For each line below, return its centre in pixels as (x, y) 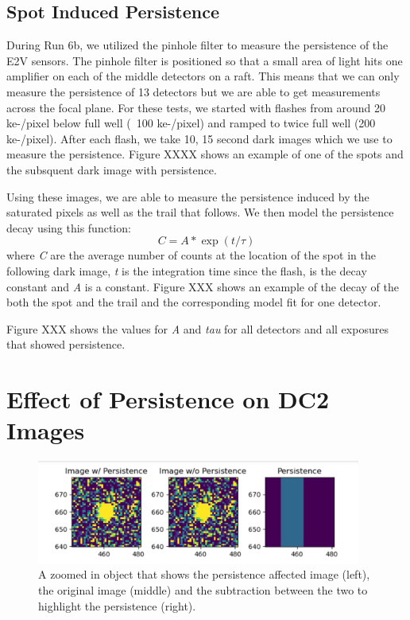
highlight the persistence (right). (117, 605)
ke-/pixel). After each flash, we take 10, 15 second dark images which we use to (199, 138)
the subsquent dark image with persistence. (112, 169)
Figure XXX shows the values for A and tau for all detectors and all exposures (197, 328)
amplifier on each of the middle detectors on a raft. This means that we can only (203, 76)
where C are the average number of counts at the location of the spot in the (191, 255)
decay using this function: (69, 227)
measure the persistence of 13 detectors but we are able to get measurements (193, 91)
